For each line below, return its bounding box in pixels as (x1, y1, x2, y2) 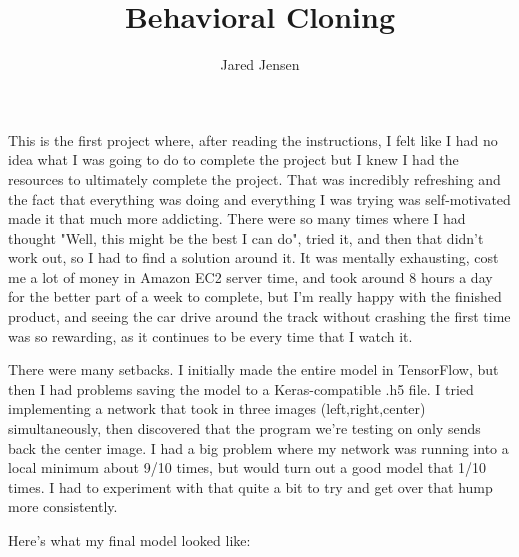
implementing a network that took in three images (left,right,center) (8, 398, 426, 419)
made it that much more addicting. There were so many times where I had (8, 208, 466, 229)
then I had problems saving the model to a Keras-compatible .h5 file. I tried (8, 378, 474, 399)
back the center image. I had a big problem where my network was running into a (8, 437, 509, 458)
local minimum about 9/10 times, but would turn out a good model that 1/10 (8, 457, 487, 478)
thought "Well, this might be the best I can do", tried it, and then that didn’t (8, 227, 484, 248)
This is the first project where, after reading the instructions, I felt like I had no (8, 129, 498, 150)
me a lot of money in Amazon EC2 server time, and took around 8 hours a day (8, 266, 493, 287)
